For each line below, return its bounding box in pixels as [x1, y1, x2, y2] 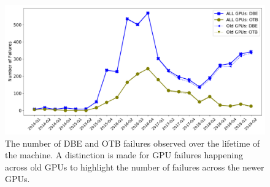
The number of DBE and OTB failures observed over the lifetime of [5, 136, 260, 149]
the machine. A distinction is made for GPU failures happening [5, 148, 243, 161]
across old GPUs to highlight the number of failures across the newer [5, 160, 264, 173]
